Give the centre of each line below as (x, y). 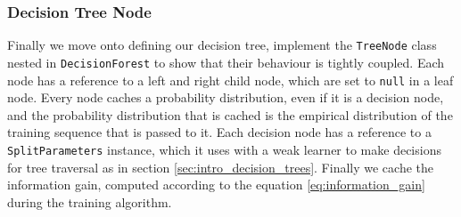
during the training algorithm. (90, 201)
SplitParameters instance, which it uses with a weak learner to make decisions (224, 149)
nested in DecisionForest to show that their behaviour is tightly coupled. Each (226, 62)
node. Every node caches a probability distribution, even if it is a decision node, (226, 97)
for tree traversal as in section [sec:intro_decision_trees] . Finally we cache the (221, 167)
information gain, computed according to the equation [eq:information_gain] (216, 185)
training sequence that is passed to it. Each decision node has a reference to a (219, 132)
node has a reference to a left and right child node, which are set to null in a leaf (230, 80)
